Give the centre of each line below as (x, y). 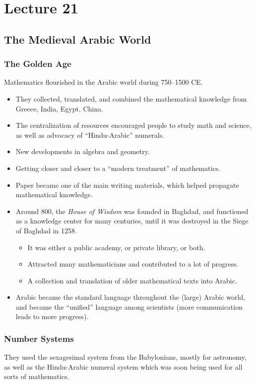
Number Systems (39, 338)
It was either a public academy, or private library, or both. (116, 247)
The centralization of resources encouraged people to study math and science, (133, 125)
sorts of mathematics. (37, 376)
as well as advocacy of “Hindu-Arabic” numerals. (90, 135)
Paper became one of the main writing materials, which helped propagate (127, 185)
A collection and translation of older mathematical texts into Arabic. (132, 280)
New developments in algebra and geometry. (83, 151)
